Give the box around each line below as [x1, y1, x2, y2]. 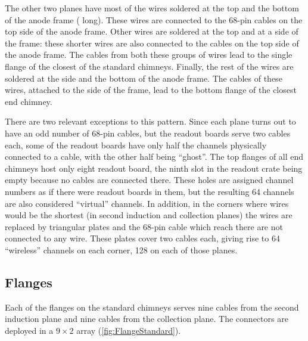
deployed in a [5, 324, 54, 336]
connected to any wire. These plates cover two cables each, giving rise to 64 [5, 232, 280, 244]
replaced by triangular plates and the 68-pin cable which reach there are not [5, 220, 283, 232]
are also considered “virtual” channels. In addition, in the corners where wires [5, 197, 289, 209]
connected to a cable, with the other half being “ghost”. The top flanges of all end [5, 150, 304, 163]
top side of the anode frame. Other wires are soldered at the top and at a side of [5, 25, 298, 38]
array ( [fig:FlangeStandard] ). [76, 324, 181, 336]
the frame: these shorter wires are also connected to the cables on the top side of [5, 36, 299, 49]
